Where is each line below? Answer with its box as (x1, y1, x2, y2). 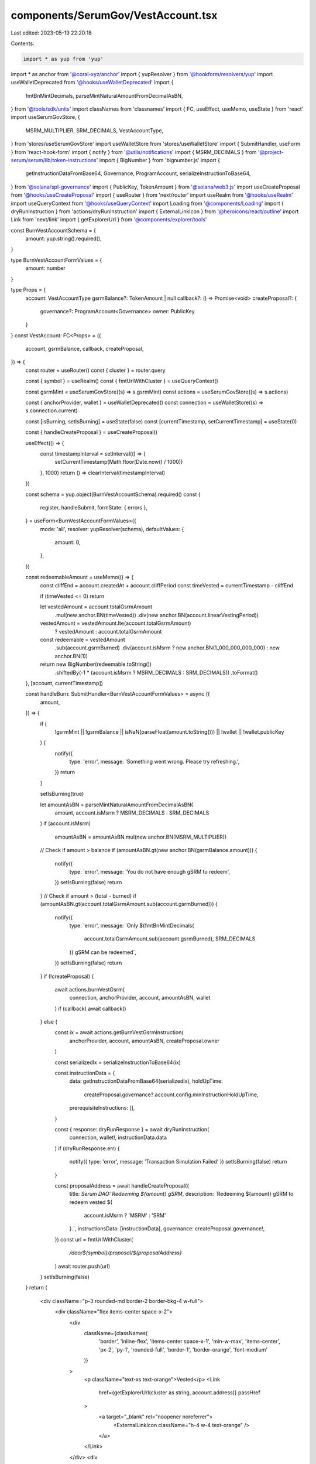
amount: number (25, 265, 66, 272)
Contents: (11, 40, 35, 47)
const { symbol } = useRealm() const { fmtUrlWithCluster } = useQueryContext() (25, 378, 219, 385)
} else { (40, 1018, 58, 1025)
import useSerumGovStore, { (11, 114, 80, 121)
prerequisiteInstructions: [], (69, 1104, 135, 1111)
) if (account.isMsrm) (40, 820, 91, 827)
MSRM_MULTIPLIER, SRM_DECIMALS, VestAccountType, (25, 126, 164, 134)
